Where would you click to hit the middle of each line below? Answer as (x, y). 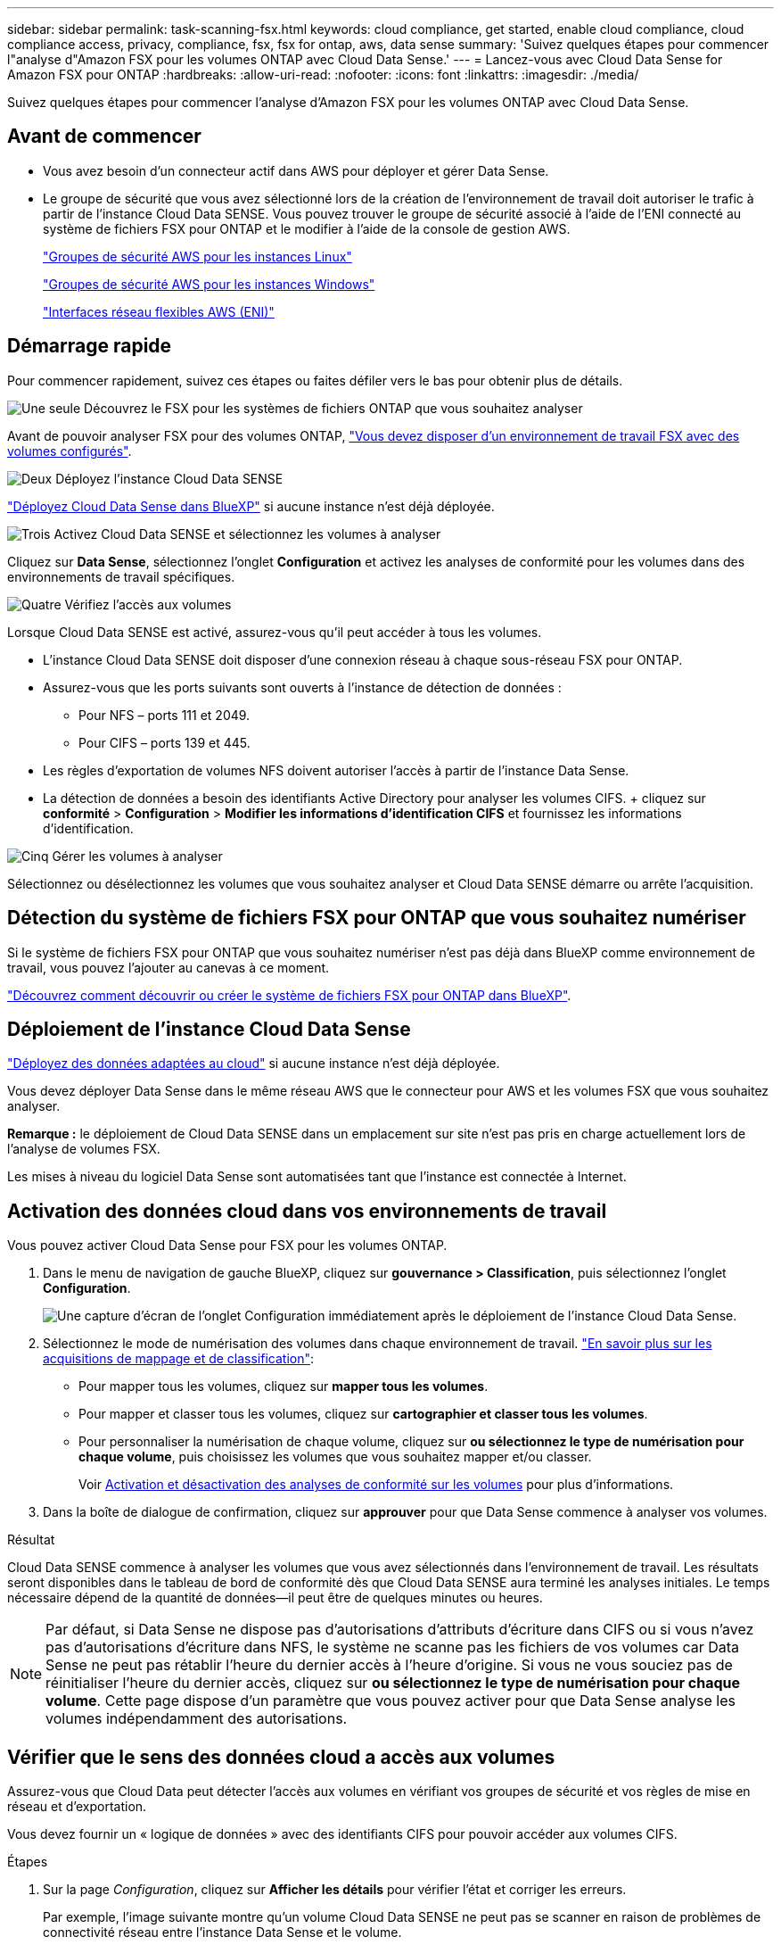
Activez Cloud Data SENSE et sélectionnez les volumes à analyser (247, 534)
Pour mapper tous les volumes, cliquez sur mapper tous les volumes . (284, 1386)
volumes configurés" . (70, 451)
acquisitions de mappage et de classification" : (179, 1359)
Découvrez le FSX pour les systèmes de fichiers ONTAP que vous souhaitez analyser (333, 408)
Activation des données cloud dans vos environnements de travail (307, 1211)
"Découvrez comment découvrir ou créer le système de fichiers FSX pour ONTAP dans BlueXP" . (289, 995)
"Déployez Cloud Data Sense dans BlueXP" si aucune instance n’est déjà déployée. (251, 506)
